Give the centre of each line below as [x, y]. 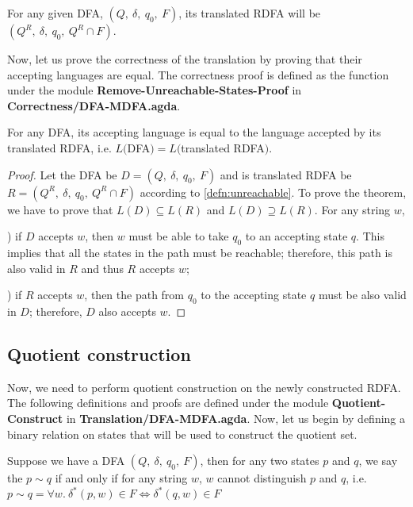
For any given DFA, [55, 13]
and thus [102, 268]
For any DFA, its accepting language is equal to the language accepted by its [194, 132]
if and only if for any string [121, 478]
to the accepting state [254, 295]
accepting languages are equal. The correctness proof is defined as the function [198, 74]
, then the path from [134, 295]
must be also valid [362, 295]
